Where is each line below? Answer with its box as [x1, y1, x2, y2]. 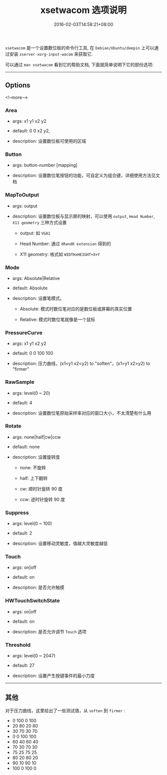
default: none [12, 444, 40, 450]
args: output [12, 203, 38, 209]
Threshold [5, 641, 31, 648]
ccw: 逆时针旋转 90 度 [19, 496, 66, 502]
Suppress [5, 509, 29, 516]
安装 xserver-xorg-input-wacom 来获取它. [9, 51, 93, 57]
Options [5, 81, 31, 90]
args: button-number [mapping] [12, 162, 78, 168]
